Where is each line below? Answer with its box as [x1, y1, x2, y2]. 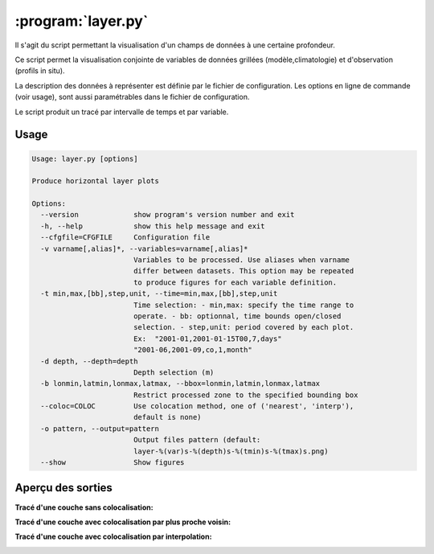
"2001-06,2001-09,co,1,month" [133, 346, 252, 355]
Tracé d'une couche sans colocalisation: [14, 503, 154, 512]
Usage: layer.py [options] [31, 154, 138, 163]
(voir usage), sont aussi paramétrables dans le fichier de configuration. [14, 92, 250, 102]
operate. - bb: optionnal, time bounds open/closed [133, 311, 342, 321]
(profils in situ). [14, 66, 65, 76]
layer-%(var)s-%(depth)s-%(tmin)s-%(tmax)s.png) [133, 446, 329, 456]
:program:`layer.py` [14, 12, 149, 30]
